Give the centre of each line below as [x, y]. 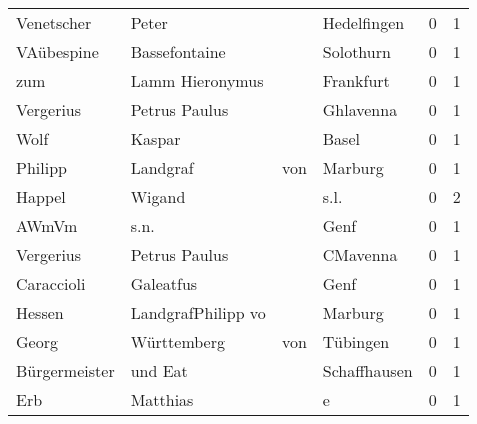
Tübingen [356, 341]
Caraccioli [51, 283]
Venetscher [54, 22]
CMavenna [360, 254]
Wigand [158, 196]
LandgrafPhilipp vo [198, 312]
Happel [41, 196]
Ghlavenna [360, 109]
